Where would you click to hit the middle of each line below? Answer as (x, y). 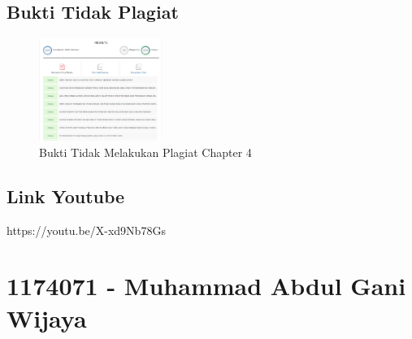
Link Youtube (66, 196)
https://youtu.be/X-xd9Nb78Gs (86, 230)
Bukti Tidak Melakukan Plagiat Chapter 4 (145, 152)
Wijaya (47, 317)
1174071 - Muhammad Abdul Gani (206, 286)
